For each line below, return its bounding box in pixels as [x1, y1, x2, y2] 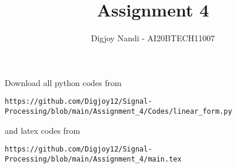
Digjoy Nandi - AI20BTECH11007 [91, 32, 215, 44]
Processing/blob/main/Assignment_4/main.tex [5, 154, 182, 163]
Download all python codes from [5, 76, 122, 88]
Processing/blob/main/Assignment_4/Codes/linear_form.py [5, 107, 232, 116]
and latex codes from [5, 124, 81, 136]
